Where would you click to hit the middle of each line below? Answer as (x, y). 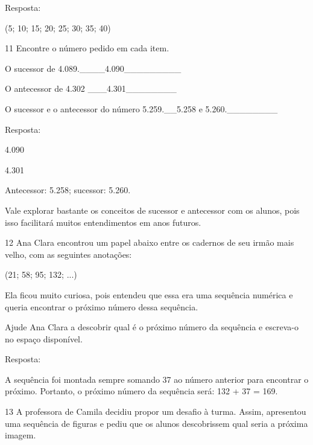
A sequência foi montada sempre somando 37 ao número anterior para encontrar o (157, 379)
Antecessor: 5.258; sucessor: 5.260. (68, 190)
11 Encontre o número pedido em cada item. (87, 48)
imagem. (21, 435)
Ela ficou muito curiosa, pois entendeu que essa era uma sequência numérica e (149, 294)
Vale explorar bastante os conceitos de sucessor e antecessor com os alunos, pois (152, 210)
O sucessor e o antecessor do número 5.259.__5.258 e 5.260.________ (141, 108)
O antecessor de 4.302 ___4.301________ (91, 88)
